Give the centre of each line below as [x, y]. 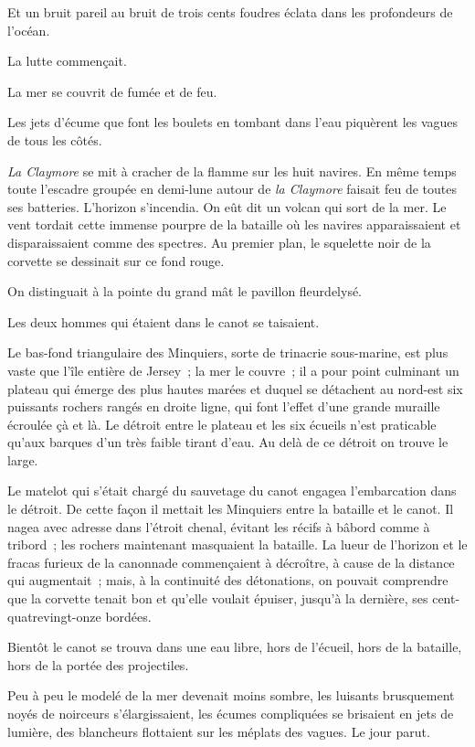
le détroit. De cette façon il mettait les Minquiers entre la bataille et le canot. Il [231, 509]
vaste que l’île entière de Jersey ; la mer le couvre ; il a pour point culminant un [233, 370]
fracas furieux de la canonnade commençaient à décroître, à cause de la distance [231, 562]
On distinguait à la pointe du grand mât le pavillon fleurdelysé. [185, 291]
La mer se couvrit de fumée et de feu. [112, 91]
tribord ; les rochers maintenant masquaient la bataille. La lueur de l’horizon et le [237, 544]
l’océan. [29, 30]
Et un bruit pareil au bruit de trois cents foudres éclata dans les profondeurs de [230, 12]
